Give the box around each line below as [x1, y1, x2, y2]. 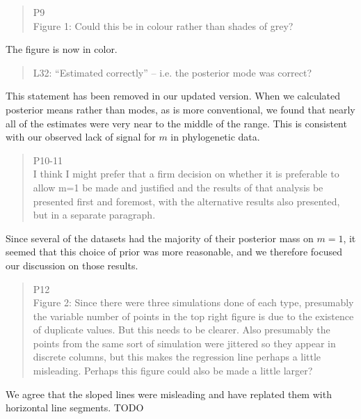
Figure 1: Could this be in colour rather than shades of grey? [33, 18, 294, 33]
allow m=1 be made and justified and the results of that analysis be [33, 180, 323, 194]
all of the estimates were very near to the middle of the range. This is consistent [6, 116, 347, 130]
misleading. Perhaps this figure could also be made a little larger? [33, 363, 313, 378]
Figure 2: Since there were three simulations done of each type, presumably [33, 295, 354, 310]
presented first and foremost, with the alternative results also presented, [33, 193, 340, 208]
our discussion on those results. [6, 258, 138, 272]
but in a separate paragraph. [33, 207, 156, 222]
